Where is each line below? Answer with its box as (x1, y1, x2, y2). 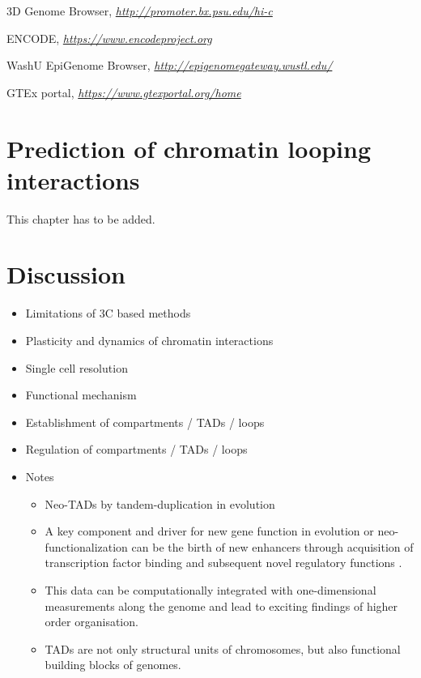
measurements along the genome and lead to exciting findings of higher (45, 597, 398, 614)
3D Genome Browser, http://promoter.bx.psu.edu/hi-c (6, 2, 273, 19)
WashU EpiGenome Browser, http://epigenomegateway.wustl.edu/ (6, 57, 333, 74)
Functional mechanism (25, 386, 137, 403)
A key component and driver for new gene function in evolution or (45, 522, 374, 539)
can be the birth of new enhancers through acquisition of (131, 538, 414, 555)
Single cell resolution (25, 359, 128, 376)
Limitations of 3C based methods (25, 305, 191, 322)
